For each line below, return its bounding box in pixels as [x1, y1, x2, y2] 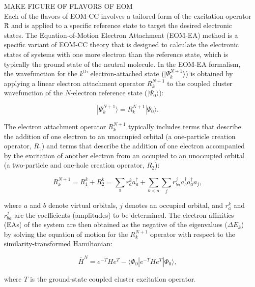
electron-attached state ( [90, 68, 164, 79]
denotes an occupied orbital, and [125, 200, 223, 210]
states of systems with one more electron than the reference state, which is [4, 49, 228, 59]
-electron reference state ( [70, 87, 147, 98]
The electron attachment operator [4, 121, 106, 131]
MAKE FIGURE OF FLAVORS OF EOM [4, 1, 133, 11]
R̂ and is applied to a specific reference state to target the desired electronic [4, 20, 232, 30]
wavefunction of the [4, 87, 63, 98]
